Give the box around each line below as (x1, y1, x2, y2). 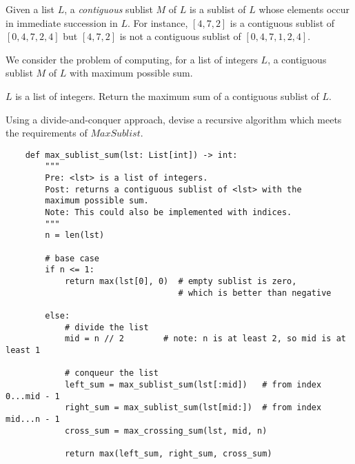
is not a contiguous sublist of (119, 29, 241, 43)
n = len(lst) (45, 230, 105, 241)
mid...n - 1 (6, 414, 60, 424)
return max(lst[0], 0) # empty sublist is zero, (64, 276, 297, 286)
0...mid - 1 (6, 391, 60, 401)
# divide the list (64, 322, 149, 332)
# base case (45, 253, 100, 263)
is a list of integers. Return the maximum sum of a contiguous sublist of (15, 88, 319, 103)
